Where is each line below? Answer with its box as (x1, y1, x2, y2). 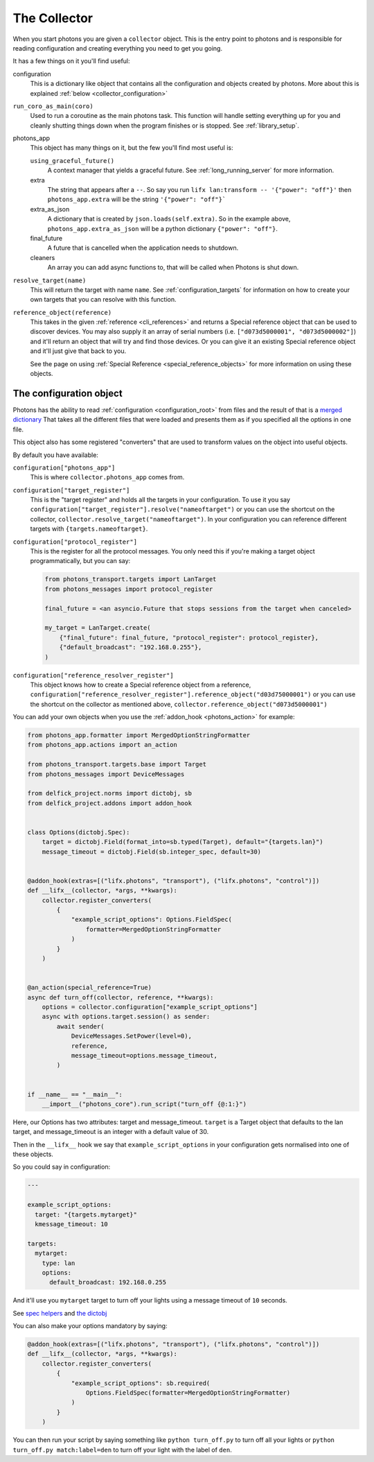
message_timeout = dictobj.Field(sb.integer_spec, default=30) (42, 848, 262, 856)
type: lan (42, 1259, 75, 1267)
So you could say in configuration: (12, 1162, 111, 1171)
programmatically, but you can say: (30, 557, 131, 565)
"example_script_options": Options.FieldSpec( (71, 915, 232, 924)
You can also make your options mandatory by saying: (12, 1322, 168, 1330)
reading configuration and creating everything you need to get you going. (12, 44, 223, 52)
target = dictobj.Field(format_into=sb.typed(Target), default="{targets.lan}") (42, 838, 323, 846)
